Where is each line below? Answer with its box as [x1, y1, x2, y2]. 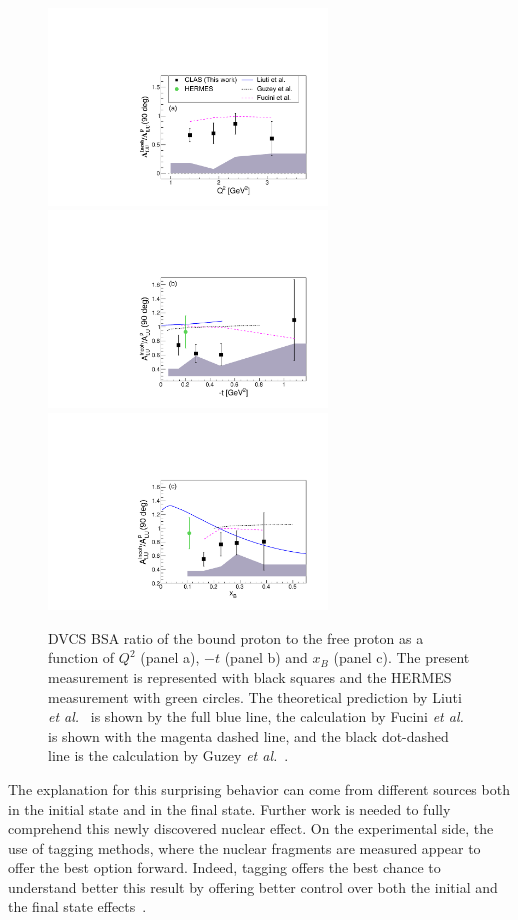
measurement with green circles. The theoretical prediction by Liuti [48, 686, 462, 707]
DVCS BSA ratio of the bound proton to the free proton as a [48, 627, 424, 648]
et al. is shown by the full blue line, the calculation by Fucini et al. [48, 706, 464, 727]
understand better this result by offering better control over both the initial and [8, 876, 498, 897]
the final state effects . [8, 896, 147, 917]
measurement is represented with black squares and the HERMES [48, 666, 452, 687]
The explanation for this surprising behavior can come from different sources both [8, 778, 510, 799]
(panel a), [140, 647, 200, 668]
